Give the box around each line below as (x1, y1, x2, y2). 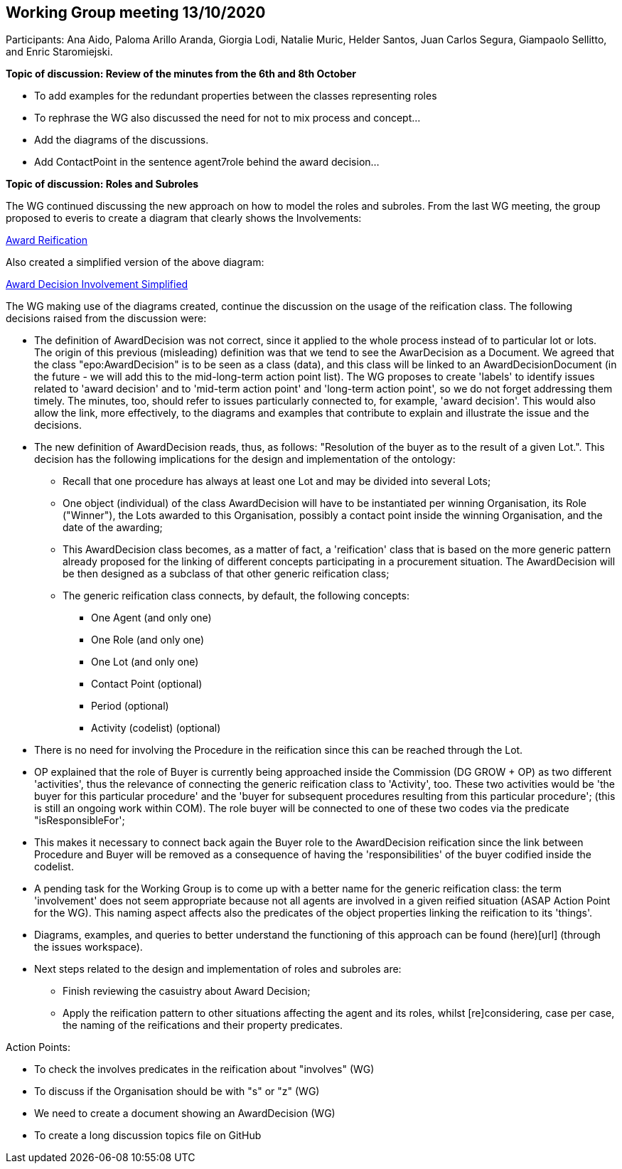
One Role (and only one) (91, 634, 205, 646)
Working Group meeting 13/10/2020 (6, 4, 266, 21)
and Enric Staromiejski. (6, 46, 113, 58)
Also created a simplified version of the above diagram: (6, 256, 264, 269)
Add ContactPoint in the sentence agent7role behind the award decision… (34, 156, 380, 169)
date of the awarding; (63, 521, 163, 534)
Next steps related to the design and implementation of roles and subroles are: (34, 963, 402, 976)
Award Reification (6, 234, 88, 247)
